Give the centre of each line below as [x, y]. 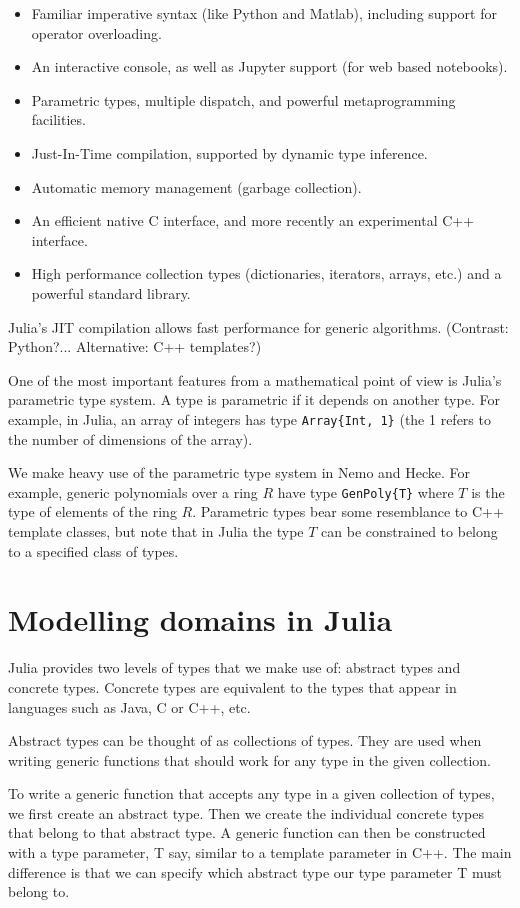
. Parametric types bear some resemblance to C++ [348, 511]
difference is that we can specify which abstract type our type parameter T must [255, 871]
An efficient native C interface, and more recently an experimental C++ [253, 220]
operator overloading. [96, 32]
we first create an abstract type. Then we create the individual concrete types [246, 812]
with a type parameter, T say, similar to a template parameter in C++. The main [260, 852]
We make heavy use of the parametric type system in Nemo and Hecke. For [239, 472]
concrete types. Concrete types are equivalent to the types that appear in [232, 686]
